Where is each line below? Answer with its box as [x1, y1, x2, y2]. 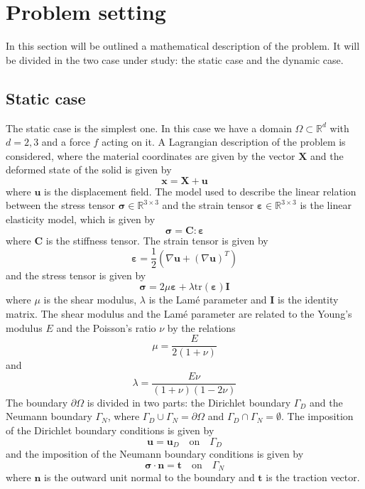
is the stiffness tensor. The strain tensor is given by [45, 232, 268, 247]
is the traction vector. [266, 470, 360, 485]
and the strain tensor [162, 198, 254, 213]
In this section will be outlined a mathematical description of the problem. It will [6, 38, 360, 53]
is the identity [278, 292, 339, 307]
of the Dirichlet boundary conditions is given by [6, 423, 214, 438]
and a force [41, 134, 90, 149]
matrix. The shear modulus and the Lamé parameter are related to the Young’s [6, 306, 352, 321]
